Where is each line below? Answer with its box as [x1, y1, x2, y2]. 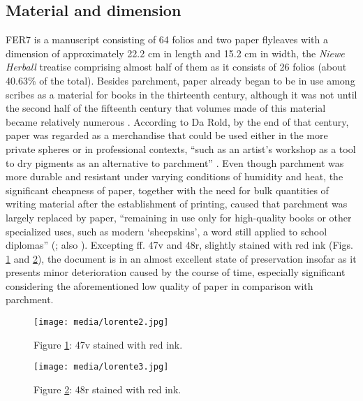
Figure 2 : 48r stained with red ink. [34, 381, 181, 396]
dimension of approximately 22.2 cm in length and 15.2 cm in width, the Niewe [6, 45, 345, 60]
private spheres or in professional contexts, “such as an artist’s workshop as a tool [6, 141, 356, 156]
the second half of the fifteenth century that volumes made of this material [6, 101, 326, 115]
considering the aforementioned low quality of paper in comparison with [6, 278, 313, 293]
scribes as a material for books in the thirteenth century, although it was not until [6, 87, 357, 101]
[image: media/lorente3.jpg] [34, 362, 169, 372]
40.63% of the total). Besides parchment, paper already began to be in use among [6, 73, 355, 87]
